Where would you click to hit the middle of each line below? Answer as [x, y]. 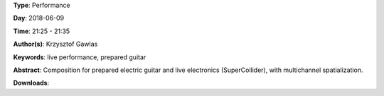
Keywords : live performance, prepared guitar [80, 57]
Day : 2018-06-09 [39, 18]
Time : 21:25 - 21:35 [42, 31]
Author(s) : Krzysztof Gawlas [55, 44]
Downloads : [31, 83]
